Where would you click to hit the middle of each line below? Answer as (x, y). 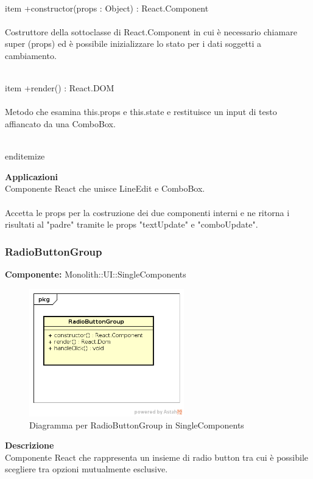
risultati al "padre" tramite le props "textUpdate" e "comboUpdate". (132, 224)
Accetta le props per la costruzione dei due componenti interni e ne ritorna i (147, 212)
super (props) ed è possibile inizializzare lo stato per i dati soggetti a (133, 44)
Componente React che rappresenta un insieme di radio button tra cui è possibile (157, 457)
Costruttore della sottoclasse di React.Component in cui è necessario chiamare (151, 31)
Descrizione (30, 445)
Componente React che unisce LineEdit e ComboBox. (105, 188)
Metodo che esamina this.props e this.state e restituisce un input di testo (141, 112)
